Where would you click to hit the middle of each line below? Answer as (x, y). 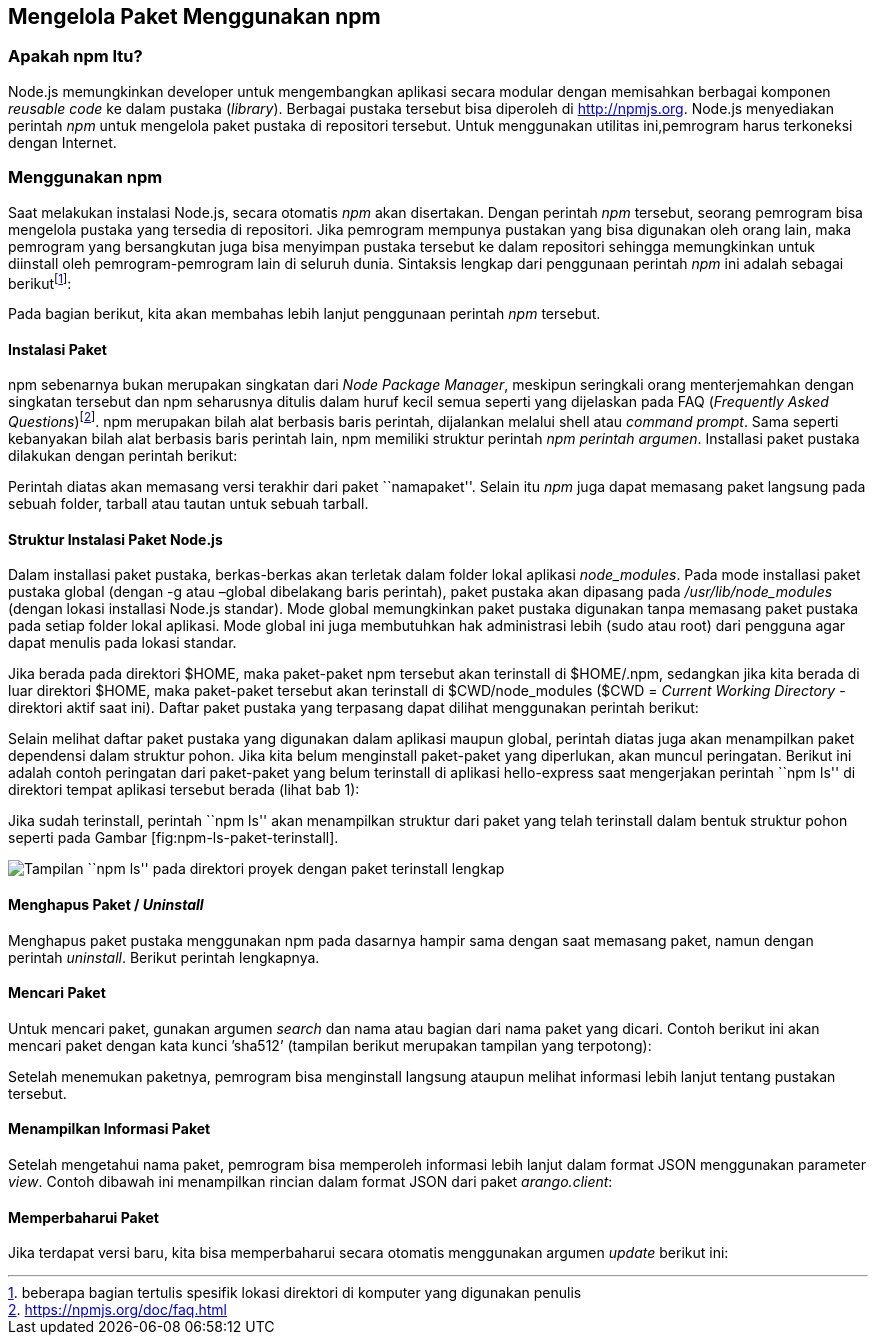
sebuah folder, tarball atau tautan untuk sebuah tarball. (188, 504)
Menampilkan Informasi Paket (109, 1129)
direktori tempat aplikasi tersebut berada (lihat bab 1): (184, 790)
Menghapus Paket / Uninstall (106, 904)
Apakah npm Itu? (75, 56)
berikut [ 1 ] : (40, 281)
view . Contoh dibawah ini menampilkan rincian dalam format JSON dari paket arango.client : (310, 1181)
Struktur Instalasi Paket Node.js (115, 539)
